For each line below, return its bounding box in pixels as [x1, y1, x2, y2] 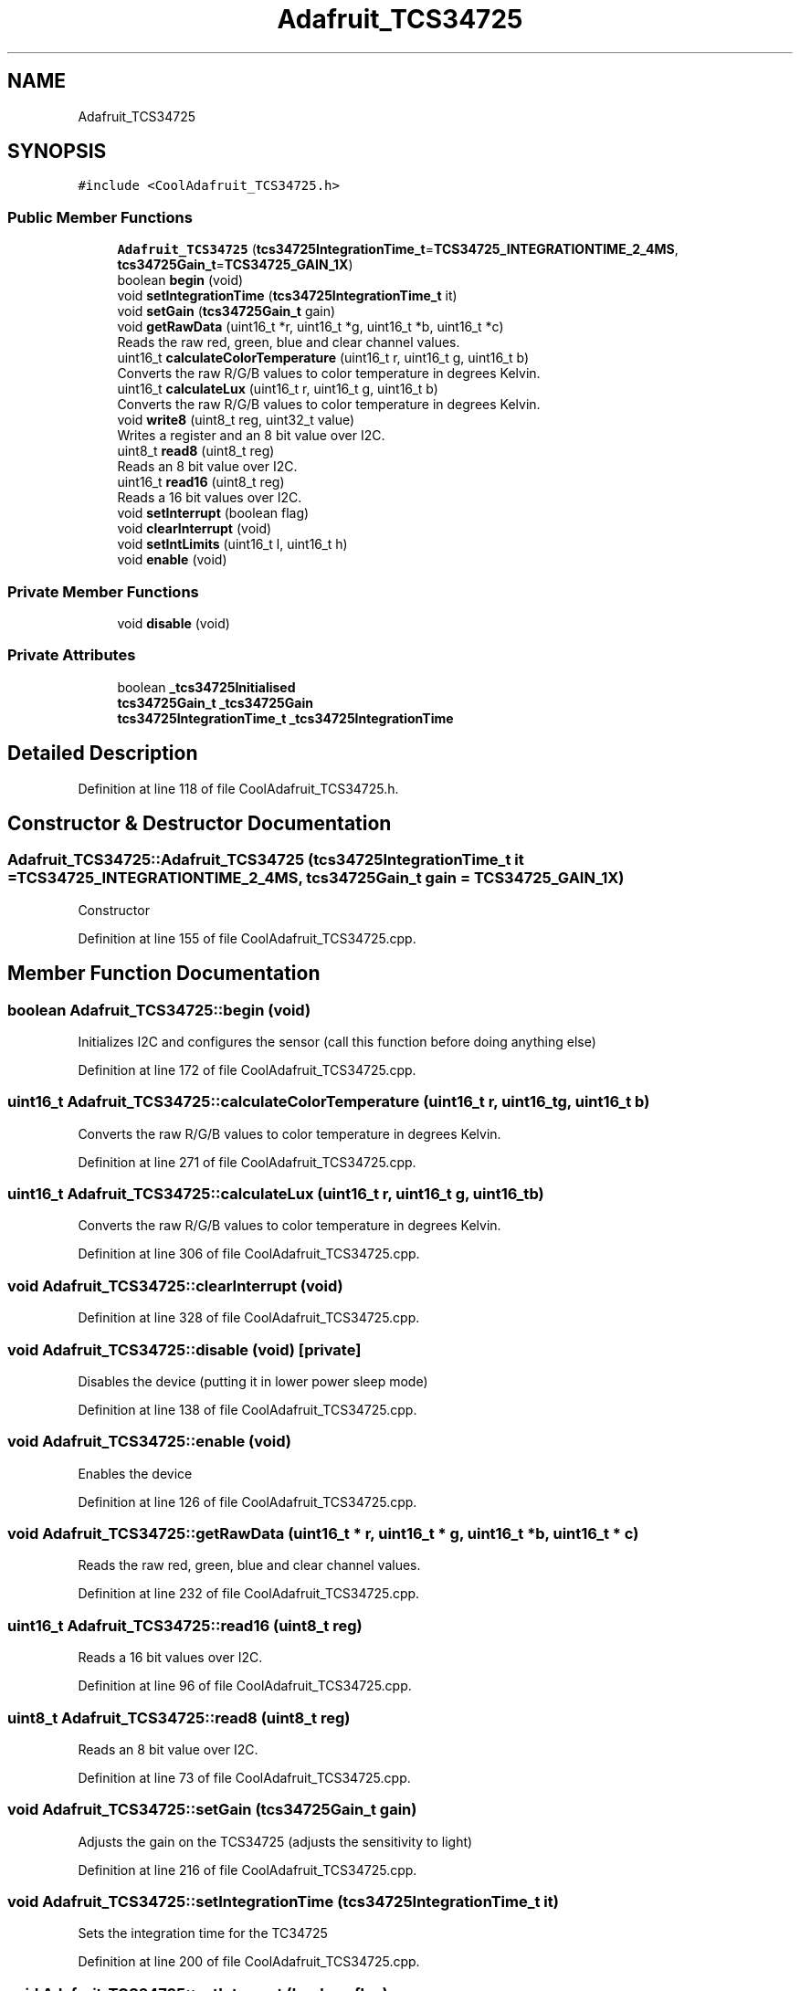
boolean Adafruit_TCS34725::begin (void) [7, 1000, 311, 1019]
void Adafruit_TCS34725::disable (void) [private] [7, 1340, 362, 1359]
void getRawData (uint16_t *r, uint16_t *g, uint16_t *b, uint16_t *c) [117, 319, 504, 335]
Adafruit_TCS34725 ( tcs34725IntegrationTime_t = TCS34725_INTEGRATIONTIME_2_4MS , [117, 241, 679, 258]
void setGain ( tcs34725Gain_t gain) [117, 303, 336, 320]
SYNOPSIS [7, 140, 107, 163]
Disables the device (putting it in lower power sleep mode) [78, 1373, 428, 1389]
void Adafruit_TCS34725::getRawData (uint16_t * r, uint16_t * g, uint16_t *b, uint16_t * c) [7, 1524, 639, 1543]
